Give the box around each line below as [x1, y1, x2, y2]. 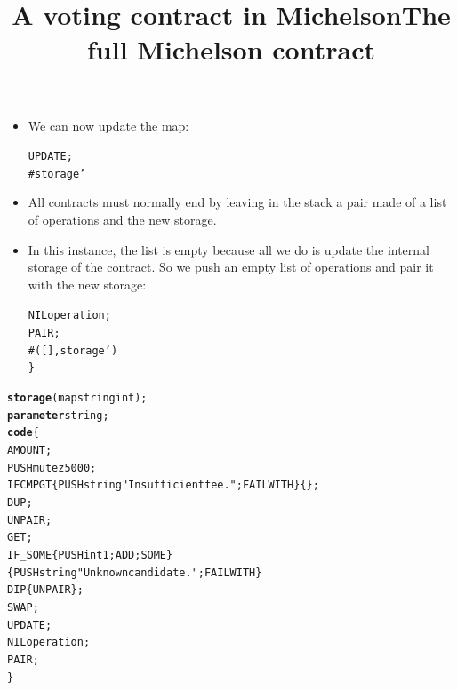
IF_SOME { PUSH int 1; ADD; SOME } [7, 548, 173, 561]
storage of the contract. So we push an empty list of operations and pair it [28, 258, 434, 276]
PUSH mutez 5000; [7, 461, 97, 474]
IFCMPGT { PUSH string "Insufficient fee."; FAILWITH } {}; [7, 479, 319, 492]
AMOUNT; [7, 444, 52, 457]
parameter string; [7, 408, 109, 422]
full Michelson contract [87, 31, 375, 67]
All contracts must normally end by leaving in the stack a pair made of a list [28, 193, 447, 211]
